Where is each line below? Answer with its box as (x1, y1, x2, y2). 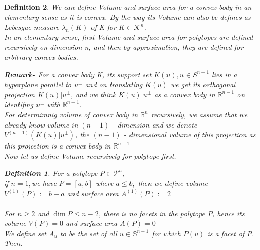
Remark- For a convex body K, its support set (4, 69, 152, 79)
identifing (4, 99, 33, 110)
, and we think (70, 89, 116, 99)
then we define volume (138, 177, 208, 188)
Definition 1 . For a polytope (4, 168, 98, 178)
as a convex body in (154, 89, 215, 99)
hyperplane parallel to (4, 79, 71, 90)
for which (152, 227, 181, 238)
